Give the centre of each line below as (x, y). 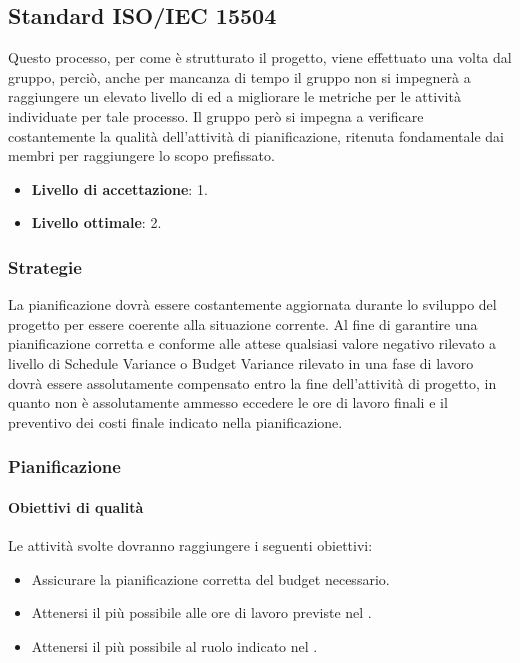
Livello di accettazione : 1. (119, 188)
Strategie (45, 266)
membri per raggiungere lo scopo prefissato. (141, 155)
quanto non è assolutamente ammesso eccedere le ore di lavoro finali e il (228, 402)
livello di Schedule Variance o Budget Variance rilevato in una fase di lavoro (241, 362)
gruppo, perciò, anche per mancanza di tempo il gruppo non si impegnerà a (239, 76)
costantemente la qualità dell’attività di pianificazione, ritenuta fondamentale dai (256, 135)
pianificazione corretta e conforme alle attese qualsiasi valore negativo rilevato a (252, 343)
